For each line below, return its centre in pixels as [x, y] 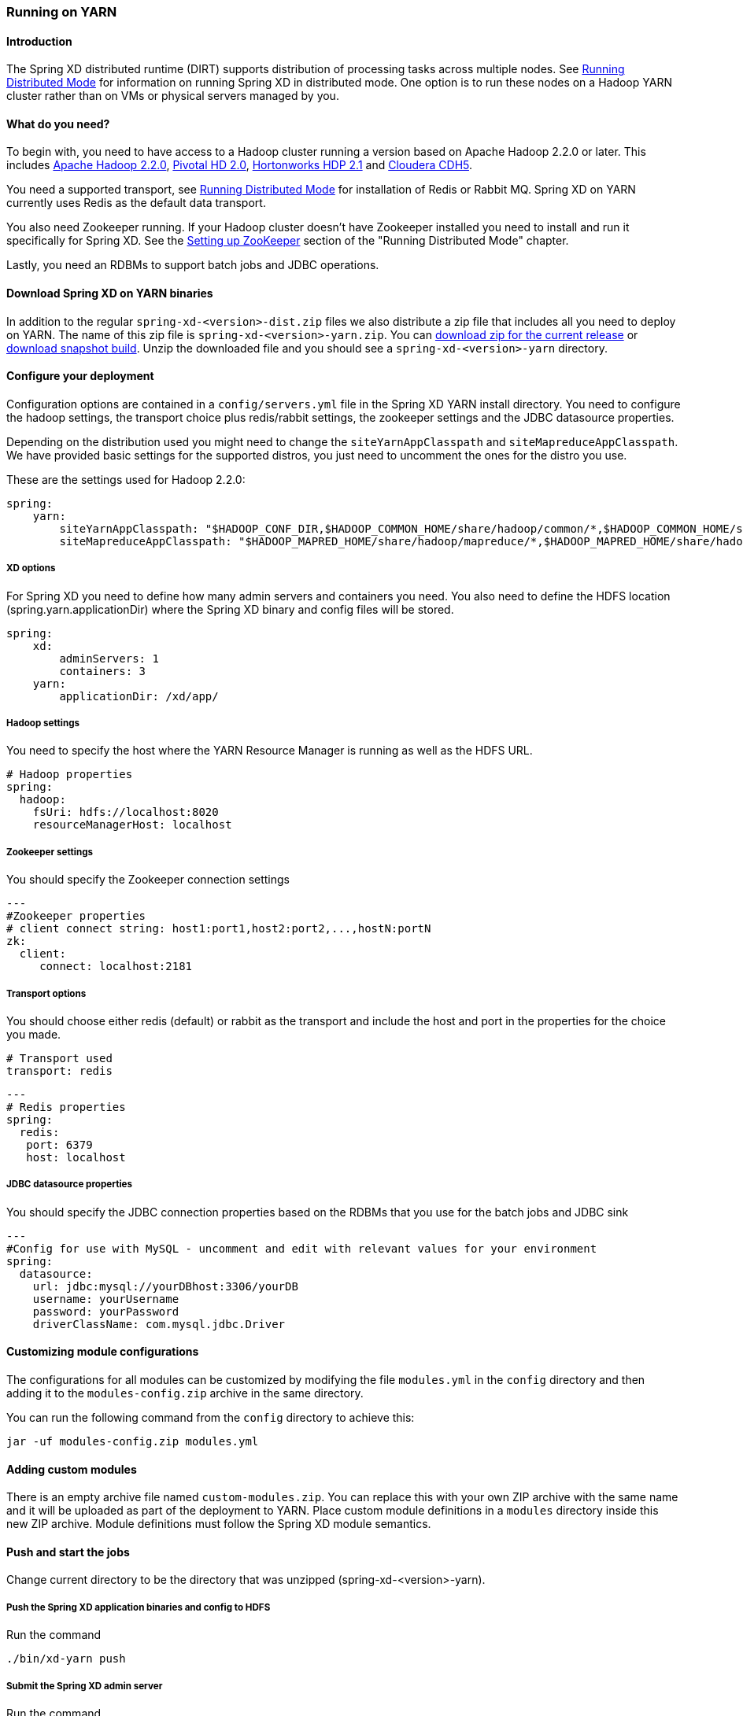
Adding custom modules [72, 1469]
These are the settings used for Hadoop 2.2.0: [126, 479]
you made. [34, 1034]
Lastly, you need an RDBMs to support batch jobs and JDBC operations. [193, 265]
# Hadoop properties [70, 775]
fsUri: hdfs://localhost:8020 [126, 812]
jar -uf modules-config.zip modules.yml [133, 1441]
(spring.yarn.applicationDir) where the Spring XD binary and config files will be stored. [230, 609]
